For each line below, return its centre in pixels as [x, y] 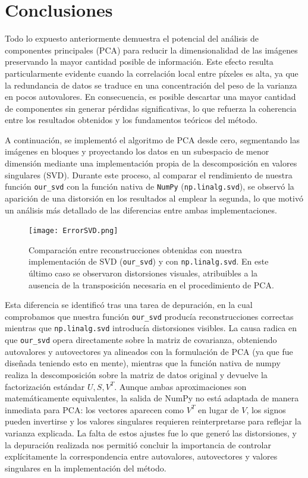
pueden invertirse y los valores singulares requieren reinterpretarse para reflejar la [153, 421]
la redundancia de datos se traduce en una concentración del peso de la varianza [151, 85]
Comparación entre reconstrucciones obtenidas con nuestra [136, 249]
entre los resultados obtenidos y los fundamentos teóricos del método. [131, 120]
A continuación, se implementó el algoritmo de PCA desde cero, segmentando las [152, 139]
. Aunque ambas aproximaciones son [180, 386]
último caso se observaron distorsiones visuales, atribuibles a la [143, 273]
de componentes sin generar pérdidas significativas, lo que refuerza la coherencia [151, 108]
